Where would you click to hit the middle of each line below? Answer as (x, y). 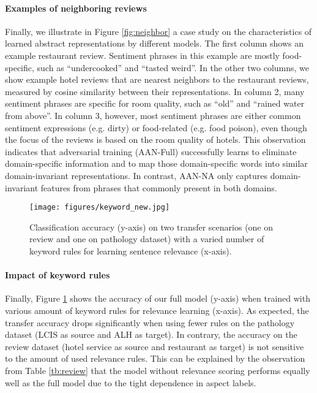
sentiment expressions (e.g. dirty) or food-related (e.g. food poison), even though (156, 127)
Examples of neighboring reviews (76, 8)
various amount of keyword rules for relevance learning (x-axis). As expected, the (157, 310)
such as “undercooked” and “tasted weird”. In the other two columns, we (173, 67)
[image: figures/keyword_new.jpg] (100, 208)
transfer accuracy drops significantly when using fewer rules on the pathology (150, 322)
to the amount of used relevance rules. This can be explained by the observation (155, 358)
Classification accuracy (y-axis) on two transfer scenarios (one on (151, 227)
